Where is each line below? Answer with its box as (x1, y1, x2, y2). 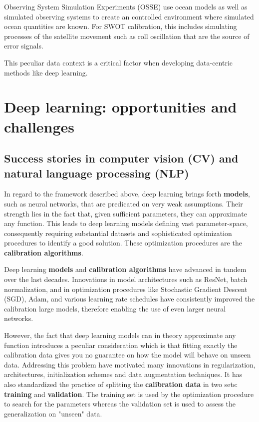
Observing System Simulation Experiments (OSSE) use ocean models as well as (4, 1, 248, 11)
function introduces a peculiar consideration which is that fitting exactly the (4, 339, 238, 350)
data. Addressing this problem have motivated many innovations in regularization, (4, 359, 256, 369)
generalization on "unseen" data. (4, 408, 102, 418)
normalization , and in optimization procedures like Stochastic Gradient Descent (4, 283, 248, 294)
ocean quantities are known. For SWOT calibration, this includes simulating (4, 21, 237, 31)
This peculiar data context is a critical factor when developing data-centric (4, 57, 233, 67)
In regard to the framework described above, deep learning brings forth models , (4, 188, 250, 199)
